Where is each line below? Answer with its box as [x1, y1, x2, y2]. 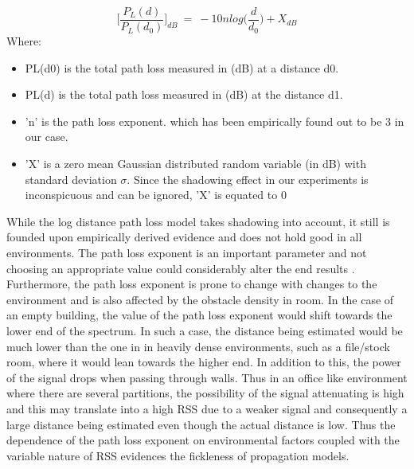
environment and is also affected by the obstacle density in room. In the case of [6, 291, 394, 307]
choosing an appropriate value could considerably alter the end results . [6, 260, 355, 276]
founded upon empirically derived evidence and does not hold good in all [6, 229, 362, 245]
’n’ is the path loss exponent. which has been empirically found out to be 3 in [25, 112, 404, 129]
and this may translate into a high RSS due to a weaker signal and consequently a [6, 400, 408, 416]
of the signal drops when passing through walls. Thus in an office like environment [6, 369, 408, 385]
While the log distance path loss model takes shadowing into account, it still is [6, 213, 390, 229]
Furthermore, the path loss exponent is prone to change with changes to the [6, 276, 377, 292]
